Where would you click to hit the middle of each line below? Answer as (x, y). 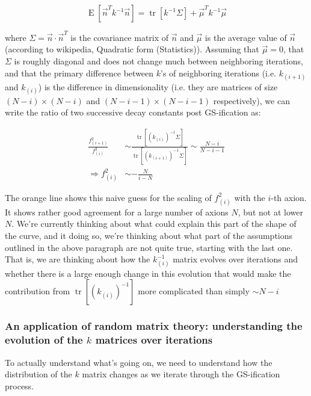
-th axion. (289, 197)
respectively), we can (251, 100)
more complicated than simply (194, 291)
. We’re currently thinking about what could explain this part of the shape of (154, 224)
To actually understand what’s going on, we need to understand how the (139, 362)
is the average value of (246, 37)
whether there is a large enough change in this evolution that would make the (148, 273)
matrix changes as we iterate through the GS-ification (181, 374)
